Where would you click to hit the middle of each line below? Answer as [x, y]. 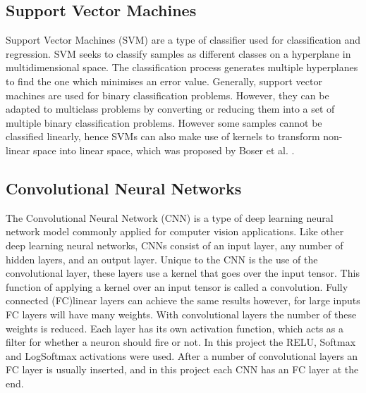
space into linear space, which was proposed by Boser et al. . [164, 150]
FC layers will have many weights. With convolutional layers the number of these [181, 314]
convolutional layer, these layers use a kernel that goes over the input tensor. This [183, 273]
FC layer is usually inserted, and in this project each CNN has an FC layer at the [182, 369]
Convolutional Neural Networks [124, 188]
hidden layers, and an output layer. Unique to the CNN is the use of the [162, 259]
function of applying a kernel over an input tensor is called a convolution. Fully [177, 286]
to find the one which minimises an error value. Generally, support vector [164, 81]
